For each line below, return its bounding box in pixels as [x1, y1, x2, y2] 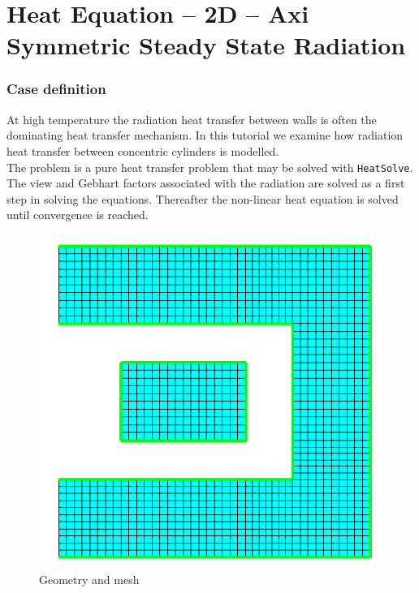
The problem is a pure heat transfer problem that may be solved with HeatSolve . [6, 158, 413, 175]
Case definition [6, 79, 106, 99]
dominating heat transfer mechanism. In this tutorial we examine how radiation [6, 127, 404, 144]
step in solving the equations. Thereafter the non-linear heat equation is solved [6, 190, 399, 207]
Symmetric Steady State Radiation [6, 28, 406, 62]
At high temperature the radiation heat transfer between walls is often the [6, 110, 377, 127]
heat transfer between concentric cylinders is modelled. [6, 142, 279, 159]
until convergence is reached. [6, 206, 149, 223]
